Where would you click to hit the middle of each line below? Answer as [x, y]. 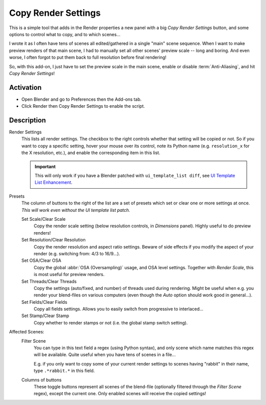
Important [45, 166]
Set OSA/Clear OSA [41, 261]
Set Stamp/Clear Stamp [45, 316]
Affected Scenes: [27, 332]
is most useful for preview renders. [69, 275]
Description [28, 120]
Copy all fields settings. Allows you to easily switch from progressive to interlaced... [119, 309]
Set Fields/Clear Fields [44, 302]
